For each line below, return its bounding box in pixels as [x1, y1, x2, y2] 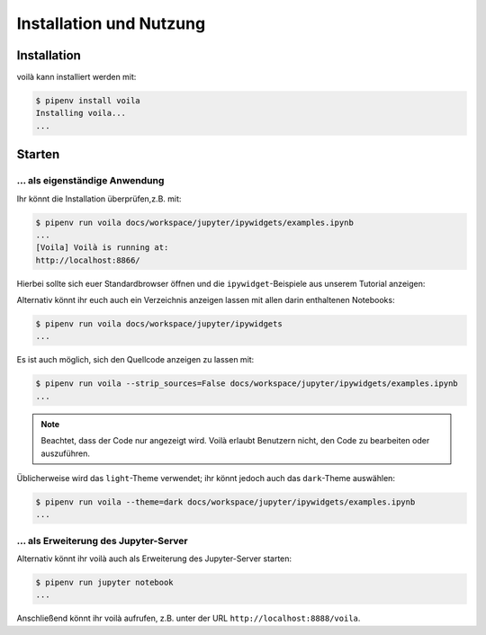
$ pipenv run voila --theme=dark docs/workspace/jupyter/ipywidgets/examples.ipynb [35, 496, 416, 507]
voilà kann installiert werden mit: [16, 72, 137, 83]
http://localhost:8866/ [35, 255, 141, 265]
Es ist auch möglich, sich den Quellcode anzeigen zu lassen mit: [16, 354, 255, 365]
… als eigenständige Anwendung [16, 174, 165, 187]
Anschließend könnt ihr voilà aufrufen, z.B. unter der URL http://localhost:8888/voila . [16, 613, 361, 624]
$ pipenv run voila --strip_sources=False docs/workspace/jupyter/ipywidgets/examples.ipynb [35, 379, 458, 389]
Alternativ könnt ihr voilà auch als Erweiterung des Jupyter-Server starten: [16, 553, 292, 564]
